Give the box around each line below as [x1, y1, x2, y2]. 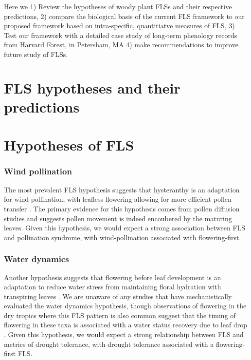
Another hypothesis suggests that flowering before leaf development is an [4, 272, 221, 282]
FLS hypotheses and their [4, 77, 180, 97]
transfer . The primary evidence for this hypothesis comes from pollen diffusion [4, 203, 240, 213]
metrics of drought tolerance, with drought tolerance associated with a [4, 339, 214, 349]
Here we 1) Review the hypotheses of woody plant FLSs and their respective [4, 1, 232, 11]
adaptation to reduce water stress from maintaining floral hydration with [4, 282, 221, 292]
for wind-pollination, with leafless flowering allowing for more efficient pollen [4, 194, 232, 204]
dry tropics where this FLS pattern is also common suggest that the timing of [4, 310, 236, 320]
